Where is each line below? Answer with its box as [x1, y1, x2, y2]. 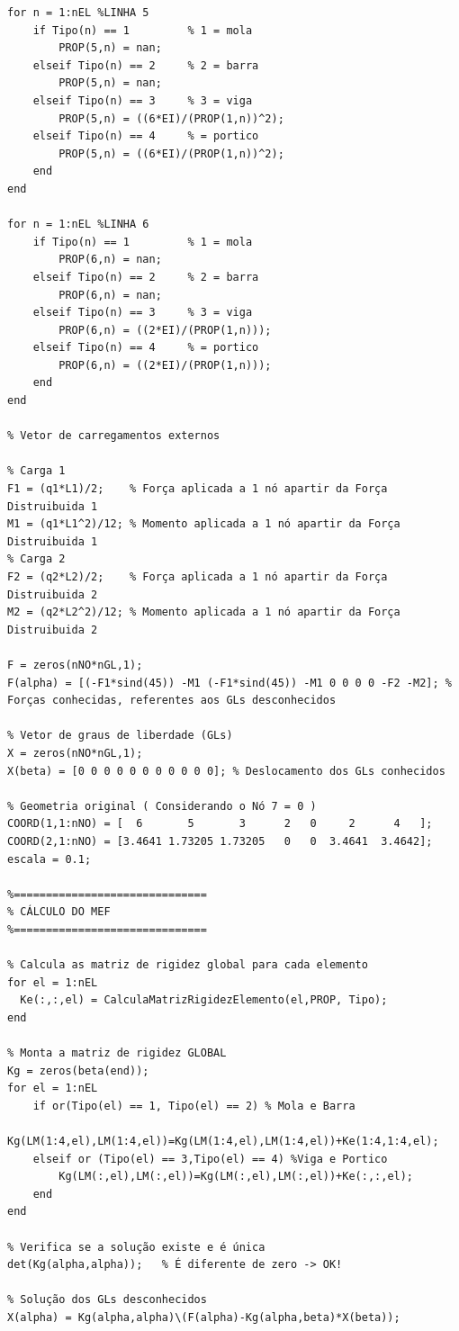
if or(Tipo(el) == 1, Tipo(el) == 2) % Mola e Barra [32, 1099, 355, 1112]
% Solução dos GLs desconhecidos [7, 1293, 207, 1307]
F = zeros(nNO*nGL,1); [7, 658, 143, 671]
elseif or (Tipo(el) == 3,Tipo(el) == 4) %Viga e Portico [32, 1152, 388, 1165]
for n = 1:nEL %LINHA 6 [7, 218, 149, 231]
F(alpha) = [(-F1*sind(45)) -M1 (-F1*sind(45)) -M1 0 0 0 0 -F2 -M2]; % [7, 676, 452, 689]
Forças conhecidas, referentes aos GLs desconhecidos [7, 694, 337, 707]
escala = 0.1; [7, 852, 92, 866]
